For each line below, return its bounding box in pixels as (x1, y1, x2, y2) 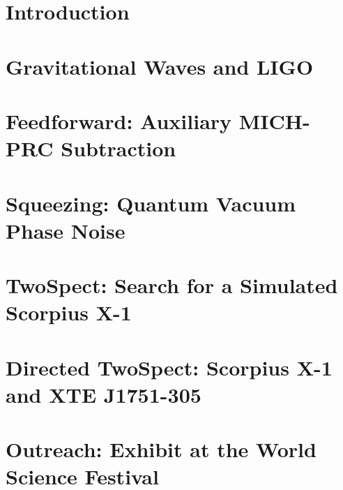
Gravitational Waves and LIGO (6, 52, 314, 80)
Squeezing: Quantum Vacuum (6, 188, 296, 217)
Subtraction (61, 134, 176, 163)
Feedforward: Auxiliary (6, 106, 232, 135)
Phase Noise (6, 216, 125, 244)
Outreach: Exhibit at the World (6, 435, 317, 463)
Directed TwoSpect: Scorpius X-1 (6, 352, 333, 381)
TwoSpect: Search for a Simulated (6, 271, 338, 299)
